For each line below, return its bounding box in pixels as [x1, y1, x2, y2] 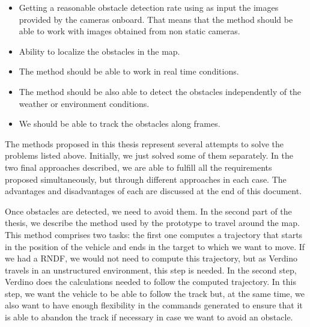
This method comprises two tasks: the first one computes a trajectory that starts [5, 228, 303, 240]
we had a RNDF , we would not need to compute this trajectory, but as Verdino [5, 252, 297, 264]
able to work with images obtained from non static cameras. [19, 25, 240, 37]
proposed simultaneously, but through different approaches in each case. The [5, 173, 287, 185]
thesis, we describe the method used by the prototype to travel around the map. [5, 216, 300, 229]
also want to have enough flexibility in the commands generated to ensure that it [5, 299, 303, 311]
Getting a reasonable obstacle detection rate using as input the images [19, 1, 279, 13]
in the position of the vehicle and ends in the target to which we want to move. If [5, 240, 305, 252]
